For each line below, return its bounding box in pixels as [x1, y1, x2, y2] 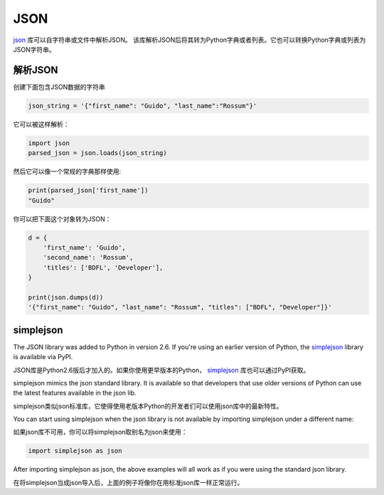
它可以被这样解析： [13, 119, 70, 128]
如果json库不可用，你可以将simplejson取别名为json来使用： [13, 427, 188, 437]
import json [28, 139, 70, 147]
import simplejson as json [28, 447, 122, 455]
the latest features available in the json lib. [13, 388, 137, 398]
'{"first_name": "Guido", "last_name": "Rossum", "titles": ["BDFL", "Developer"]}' [28, 303, 332, 312]
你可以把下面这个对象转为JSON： [13, 214, 112, 223]
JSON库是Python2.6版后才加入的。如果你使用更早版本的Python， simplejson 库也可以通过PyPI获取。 [13, 366, 310, 374]
